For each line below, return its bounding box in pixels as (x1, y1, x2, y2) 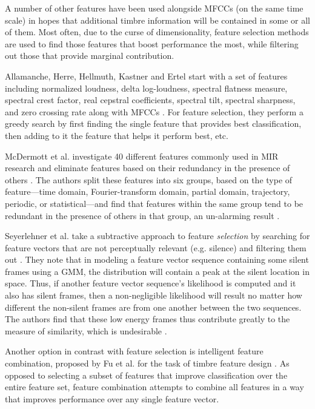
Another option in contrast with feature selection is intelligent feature (5, 345, 264, 357)
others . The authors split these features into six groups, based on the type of (5, 173, 293, 186)
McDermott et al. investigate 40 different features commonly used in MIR (5, 149, 279, 162)
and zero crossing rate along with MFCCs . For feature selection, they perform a (5, 105, 303, 118)
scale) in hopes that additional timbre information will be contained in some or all (5, 13, 310, 26)
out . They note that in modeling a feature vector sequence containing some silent (5, 253, 309, 266)
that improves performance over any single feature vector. (5, 392, 219, 405)
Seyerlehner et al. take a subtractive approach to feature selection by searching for (5, 229, 310, 242)
